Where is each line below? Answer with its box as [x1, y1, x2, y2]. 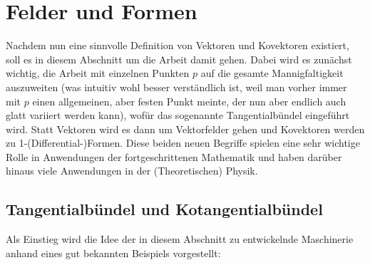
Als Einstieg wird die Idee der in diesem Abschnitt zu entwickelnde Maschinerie [6, 232, 354, 246]
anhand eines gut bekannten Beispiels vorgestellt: [6, 245, 221, 260]
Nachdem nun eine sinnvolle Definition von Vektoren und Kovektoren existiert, [6, 38, 349, 53]
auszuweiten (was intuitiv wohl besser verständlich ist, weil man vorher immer [6, 79, 347, 94]
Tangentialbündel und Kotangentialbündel [6, 198, 323, 220]
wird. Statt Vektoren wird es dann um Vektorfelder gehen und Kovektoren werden [6, 121, 365, 136]
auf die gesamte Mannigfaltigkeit [200, 66, 344, 80]
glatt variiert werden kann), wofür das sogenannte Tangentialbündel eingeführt [6, 108, 350, 123]
